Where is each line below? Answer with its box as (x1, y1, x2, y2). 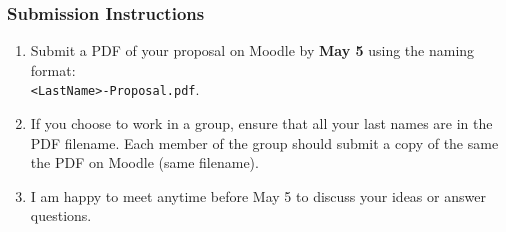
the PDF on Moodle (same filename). (30, 152, 259, 173)
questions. (30, 205, 92, 226)
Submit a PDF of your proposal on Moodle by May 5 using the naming (30, 40, 475, 61)
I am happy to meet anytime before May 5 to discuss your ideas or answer (30, 185, 486, 206)
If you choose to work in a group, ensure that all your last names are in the (30, 113, 493, 134)
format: (30, 59, 76, 80)
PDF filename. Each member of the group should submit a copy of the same (30, 132, 499, 153)
